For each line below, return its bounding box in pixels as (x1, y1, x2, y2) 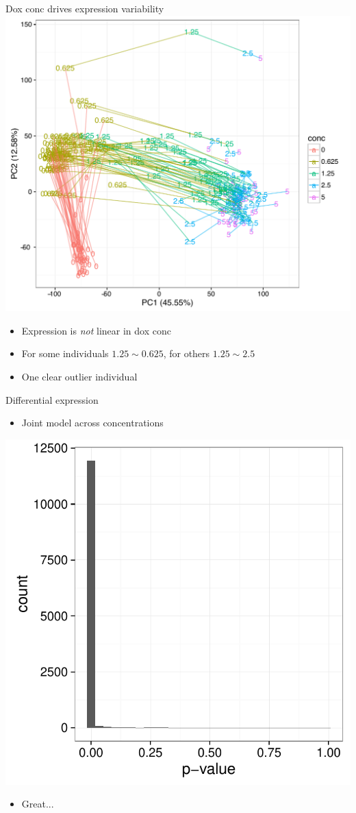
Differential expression (5, 392, 99, 406)
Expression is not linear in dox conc (21, 323, 171, 337)
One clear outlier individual (21, 369, 138, 384)
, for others (163, 346, 210, 361)
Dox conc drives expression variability (5, 1, 164, 15)
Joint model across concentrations (21, 415, 164, 430)
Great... (21, 797, 54, 811)
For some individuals (21, 346, 109, 361)
